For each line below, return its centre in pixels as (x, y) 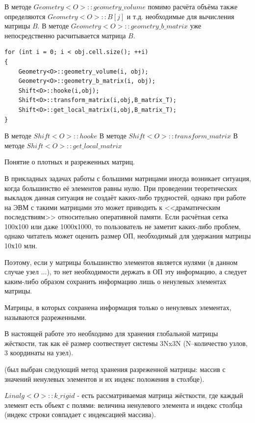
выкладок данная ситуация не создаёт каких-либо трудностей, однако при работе (125, 198)
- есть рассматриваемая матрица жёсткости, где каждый (160, 395)
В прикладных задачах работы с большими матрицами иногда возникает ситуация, (128, 178)
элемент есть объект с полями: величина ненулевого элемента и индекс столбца (124, 405)
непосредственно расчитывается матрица (65, 35)
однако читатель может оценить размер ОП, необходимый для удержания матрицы (128, 236)
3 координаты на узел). (39, 353)
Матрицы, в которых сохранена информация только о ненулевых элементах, (118, 307)
